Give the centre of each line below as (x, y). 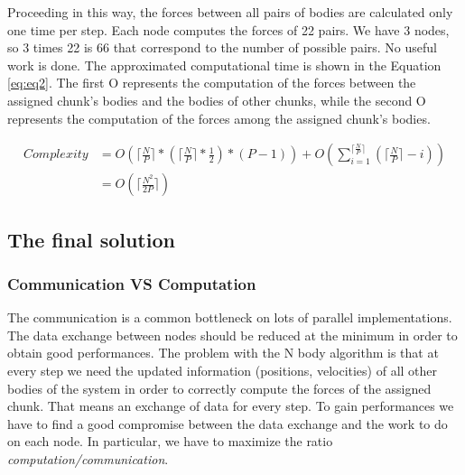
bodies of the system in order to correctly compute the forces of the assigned (219, 388)
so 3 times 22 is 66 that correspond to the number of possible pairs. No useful (222, 47)
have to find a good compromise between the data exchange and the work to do (228, 423)
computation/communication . (88, 458)
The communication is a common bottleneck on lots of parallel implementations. (230, 317)
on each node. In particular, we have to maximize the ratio (170, 441)
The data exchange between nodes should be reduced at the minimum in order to (232, 335)
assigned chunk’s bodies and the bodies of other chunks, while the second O (217, 100)
